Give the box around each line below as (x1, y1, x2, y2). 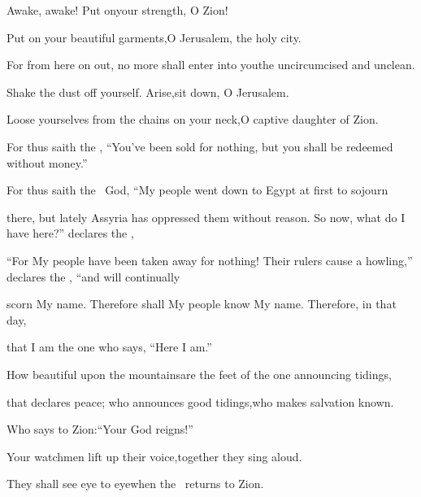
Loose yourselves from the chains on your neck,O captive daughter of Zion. (7, 111, 379, 128)
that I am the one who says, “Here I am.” (7, 338, 212, 355)
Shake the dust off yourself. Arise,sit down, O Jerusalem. (7, 83, 289, 100)
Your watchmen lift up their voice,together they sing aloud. (7, 447, 302, 464)
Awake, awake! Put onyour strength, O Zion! (7, 2, 228, 18)
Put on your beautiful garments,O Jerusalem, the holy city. (7, 28, 302, 46)
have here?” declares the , (7, 225, 134, 242)
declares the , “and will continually (7, 268, 180, 285)
